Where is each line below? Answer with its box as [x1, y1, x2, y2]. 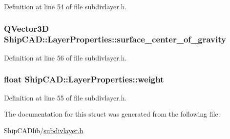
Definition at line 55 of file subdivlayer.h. [4, 92, 127, 102]
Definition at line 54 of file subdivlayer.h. [4, 1, 127, 11]
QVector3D [4, 22, 49, 34]
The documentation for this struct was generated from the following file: [4, 109, 220, 119]
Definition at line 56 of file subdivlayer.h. [4, 52, 127, 62]
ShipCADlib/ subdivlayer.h [4, 125, 84, 135]
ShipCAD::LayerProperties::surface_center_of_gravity [4, 33, 226, 45]
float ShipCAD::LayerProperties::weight [4, 73, 164, 85]
